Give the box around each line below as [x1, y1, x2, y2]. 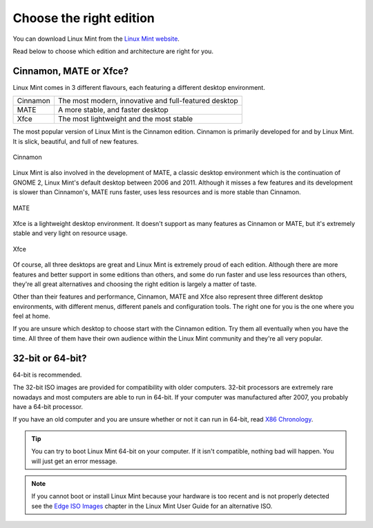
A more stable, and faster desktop [57, 105, 169, 115]
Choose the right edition [12, 10, 155, 26]
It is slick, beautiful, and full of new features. [12, 137, 140, 145]
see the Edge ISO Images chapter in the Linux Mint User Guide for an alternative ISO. [31, 502, 273, 510]
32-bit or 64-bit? [12, 352, 87, 364]
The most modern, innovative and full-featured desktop [57, 96, 238, 106]
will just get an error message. [31, 457, 117, 465]
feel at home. [12, 312, 50, 321]
